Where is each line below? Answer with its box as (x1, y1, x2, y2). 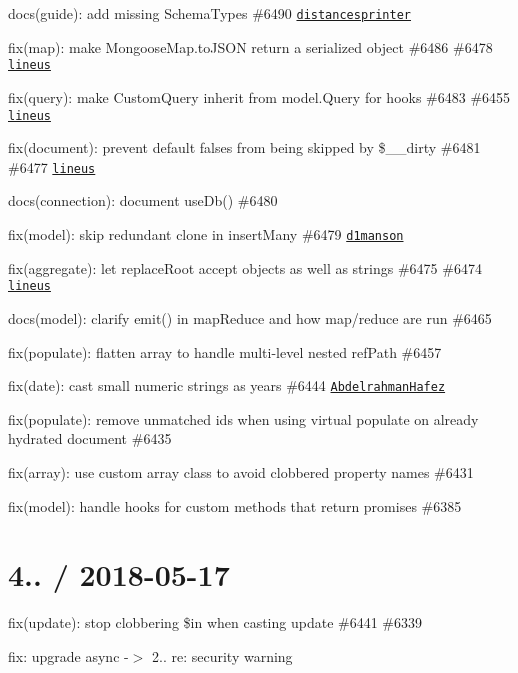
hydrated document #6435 (8, 428, 172, 449)
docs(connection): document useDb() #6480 (8, 190, 278, 211)
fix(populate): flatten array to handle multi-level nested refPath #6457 (8, 341, 442, 362)
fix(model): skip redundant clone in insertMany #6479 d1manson (8, 224, 404, 244)
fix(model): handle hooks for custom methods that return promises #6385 (8, 495, 462, 516)
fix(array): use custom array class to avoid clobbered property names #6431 (8, 461, 474, 482)
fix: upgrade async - (8, 645, 129, 666)
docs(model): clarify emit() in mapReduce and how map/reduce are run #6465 (8, 307, 492, 328)
